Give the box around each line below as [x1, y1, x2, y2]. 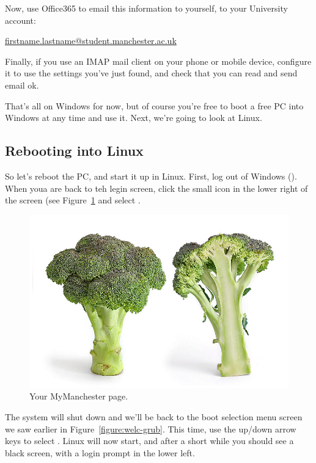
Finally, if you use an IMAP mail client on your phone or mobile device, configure [5, 54, 312, 67]
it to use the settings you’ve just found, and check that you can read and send [5, 67, 298, 79]
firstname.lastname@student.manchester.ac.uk [5, 34, 177, 47]
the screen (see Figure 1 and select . [5, 194, 141, 206]
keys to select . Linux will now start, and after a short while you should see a [5, 434, 294, 447]
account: [5, 13, 36, 26]
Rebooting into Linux [5, 141, 144, 160]
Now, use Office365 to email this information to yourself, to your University [5, 2, 288, 14]
